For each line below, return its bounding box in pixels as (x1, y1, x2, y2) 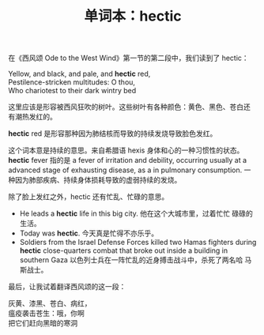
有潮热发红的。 (8, 112, 57, 122)
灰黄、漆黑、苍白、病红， (8, 299, 92, 308)
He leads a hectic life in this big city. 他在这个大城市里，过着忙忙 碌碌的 (19, 209, 253, 218)
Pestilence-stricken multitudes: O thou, (8, 77, 136, 87)
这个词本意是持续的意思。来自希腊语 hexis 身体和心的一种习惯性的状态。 (8, 145, 244, 155)
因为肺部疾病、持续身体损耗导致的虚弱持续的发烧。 (14, 175, 182, 185)
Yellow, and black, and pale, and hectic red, (8, 69, 151, 79)
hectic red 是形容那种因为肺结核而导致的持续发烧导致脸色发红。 (8, 129, 217, 138)
